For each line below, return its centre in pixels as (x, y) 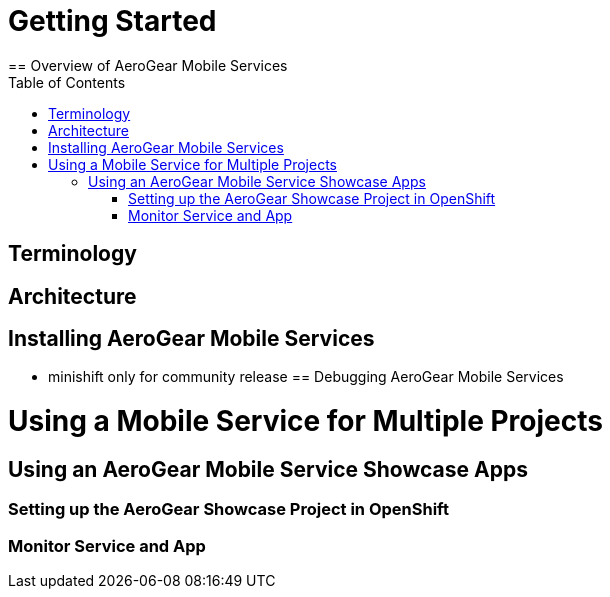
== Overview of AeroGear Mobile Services (148, 65)
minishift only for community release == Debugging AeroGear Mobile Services (306, 377)
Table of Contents (67, 82)
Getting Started (112, 21)
